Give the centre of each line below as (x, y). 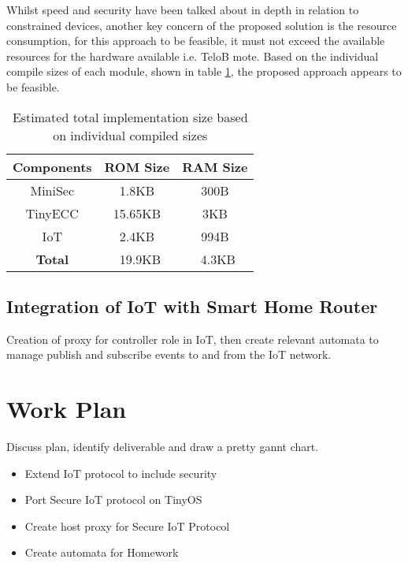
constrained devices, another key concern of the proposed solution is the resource (202, 25)
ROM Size (137, 166)
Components (52, 166)
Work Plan (67, 409)
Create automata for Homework (102, 552)
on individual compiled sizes (130, 135)
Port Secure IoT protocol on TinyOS (113, 500)
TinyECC (52, 213)
